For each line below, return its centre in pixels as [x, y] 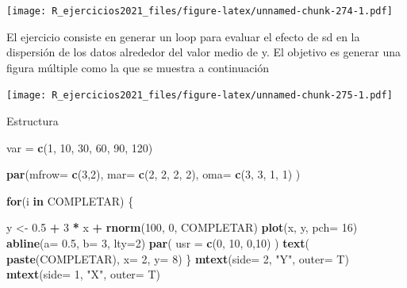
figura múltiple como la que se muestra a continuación [138, 67]
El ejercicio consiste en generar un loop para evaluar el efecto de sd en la [183, 36]
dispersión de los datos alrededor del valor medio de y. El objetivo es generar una [204, 52]
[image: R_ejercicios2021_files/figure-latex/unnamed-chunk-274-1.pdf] [200, 11]
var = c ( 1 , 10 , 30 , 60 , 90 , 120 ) [80, 147]
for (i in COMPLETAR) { [70, 200]
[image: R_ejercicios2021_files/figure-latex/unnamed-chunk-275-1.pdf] [200, 96]
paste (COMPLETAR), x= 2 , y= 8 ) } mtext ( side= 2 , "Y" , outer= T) [178, 258]
